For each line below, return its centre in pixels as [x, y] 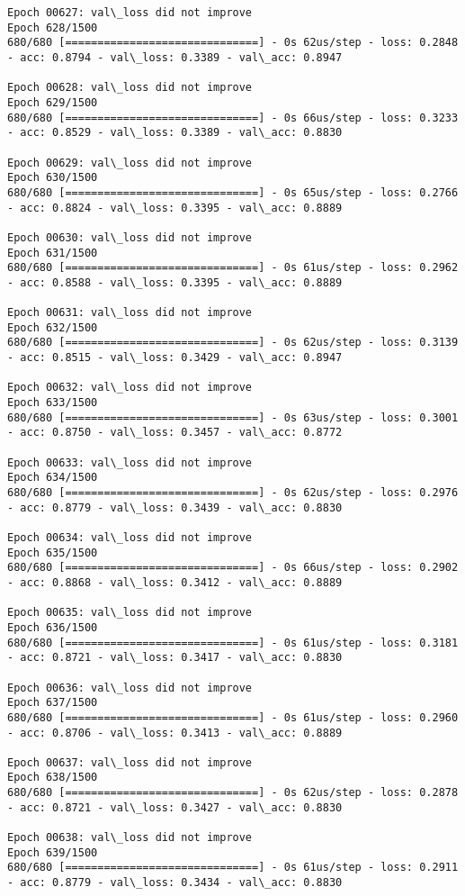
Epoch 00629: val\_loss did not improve [130, 163]
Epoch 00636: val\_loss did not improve [130, 688]
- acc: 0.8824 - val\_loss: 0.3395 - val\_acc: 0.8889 [175, 208]
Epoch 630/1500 [53, 178]
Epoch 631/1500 [53, 253]
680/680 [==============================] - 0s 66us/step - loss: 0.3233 [233, 118]
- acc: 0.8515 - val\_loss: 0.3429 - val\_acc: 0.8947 [175, 358]
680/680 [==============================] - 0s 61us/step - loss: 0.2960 [233, 717]
